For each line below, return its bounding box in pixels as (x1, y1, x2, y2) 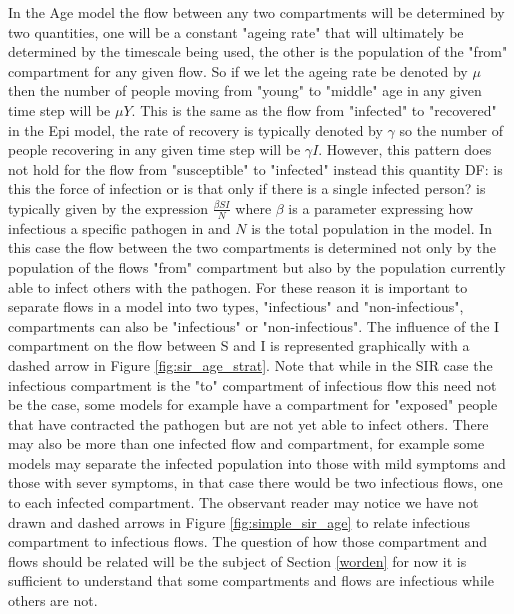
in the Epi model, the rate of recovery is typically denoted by (8, 119, 383, 140)
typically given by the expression (8, 197, 209, 218)
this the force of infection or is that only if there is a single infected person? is (8, 178, 486, 199)
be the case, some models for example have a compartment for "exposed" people (8, 394, 498, 415)
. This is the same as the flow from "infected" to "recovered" (131, 99, 497, 120)
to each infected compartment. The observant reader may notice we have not (8, 492, 479, 513)
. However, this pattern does (318, 139, 492, 160)
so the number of (399, 119, 504, 140)
